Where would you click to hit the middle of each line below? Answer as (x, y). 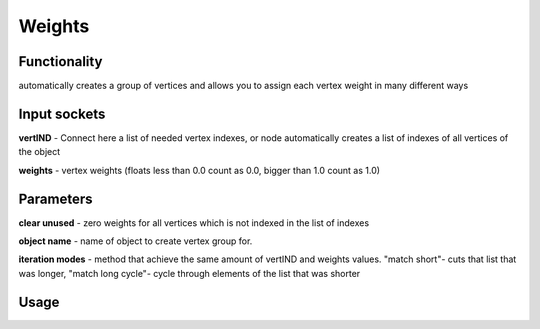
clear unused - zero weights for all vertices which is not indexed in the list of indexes (194, 222)
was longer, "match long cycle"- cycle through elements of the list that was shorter (189, 273)
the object (39, 152)
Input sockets (62, 113)
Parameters (55, 198)
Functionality (60, 61)
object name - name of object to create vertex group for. (135, 241)
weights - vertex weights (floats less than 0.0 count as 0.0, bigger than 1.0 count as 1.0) (199, 170)
